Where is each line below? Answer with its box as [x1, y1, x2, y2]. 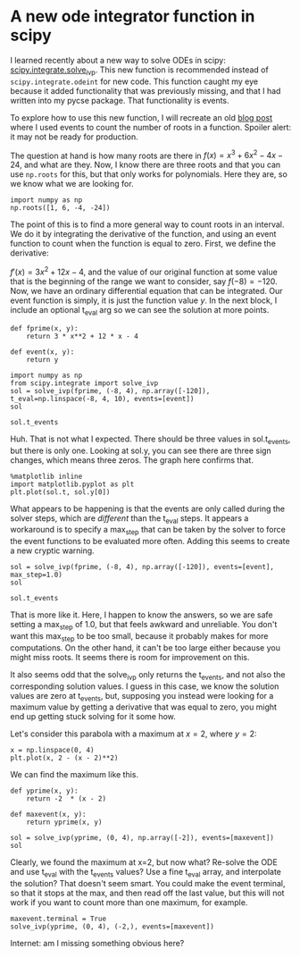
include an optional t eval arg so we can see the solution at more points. [10, 305, 270, 317]
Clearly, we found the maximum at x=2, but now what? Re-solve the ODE [10, 857, 278, 868]
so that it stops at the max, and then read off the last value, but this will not [10, 887, 285, 899]
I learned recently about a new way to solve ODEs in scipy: [10, 55, 226, 65]
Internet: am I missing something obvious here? [10, 938, 185, 949]
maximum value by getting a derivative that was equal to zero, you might [10, 701, 278, 712]
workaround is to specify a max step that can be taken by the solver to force [10, 525, 287, 537]
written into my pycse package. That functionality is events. [10, 95, 230, 105]
